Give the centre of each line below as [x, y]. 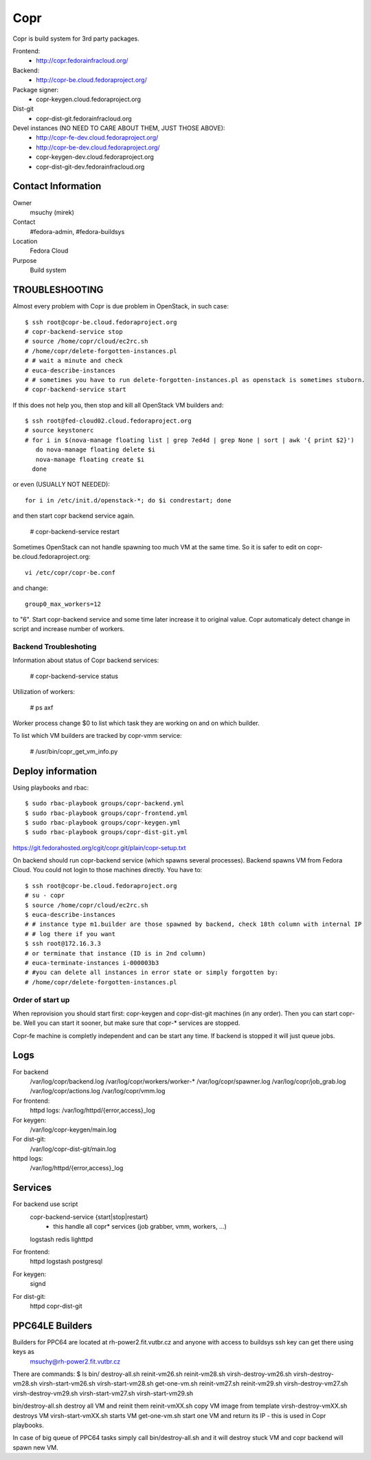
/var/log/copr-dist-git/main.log [73, 1149]
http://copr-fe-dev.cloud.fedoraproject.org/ [97, 138]
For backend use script [45, 1204]
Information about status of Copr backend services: [86, 660]
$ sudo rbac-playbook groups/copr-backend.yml [105, 803]
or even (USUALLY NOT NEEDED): [61, 485]
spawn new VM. [35, 1447]
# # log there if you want [70, 934]
